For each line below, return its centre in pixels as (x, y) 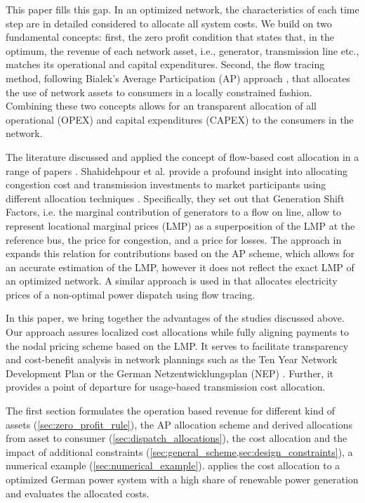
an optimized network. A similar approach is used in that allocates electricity (172, 281)
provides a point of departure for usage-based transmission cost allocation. (166, 387)
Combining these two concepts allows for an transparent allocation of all (161, 106)
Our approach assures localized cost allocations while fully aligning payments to (178, 332)
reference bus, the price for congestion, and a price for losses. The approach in (174, 239)
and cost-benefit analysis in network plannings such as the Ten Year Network (172, 359)
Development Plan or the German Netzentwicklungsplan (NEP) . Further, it (170, 373)
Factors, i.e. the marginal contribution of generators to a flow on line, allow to (174, 212)
